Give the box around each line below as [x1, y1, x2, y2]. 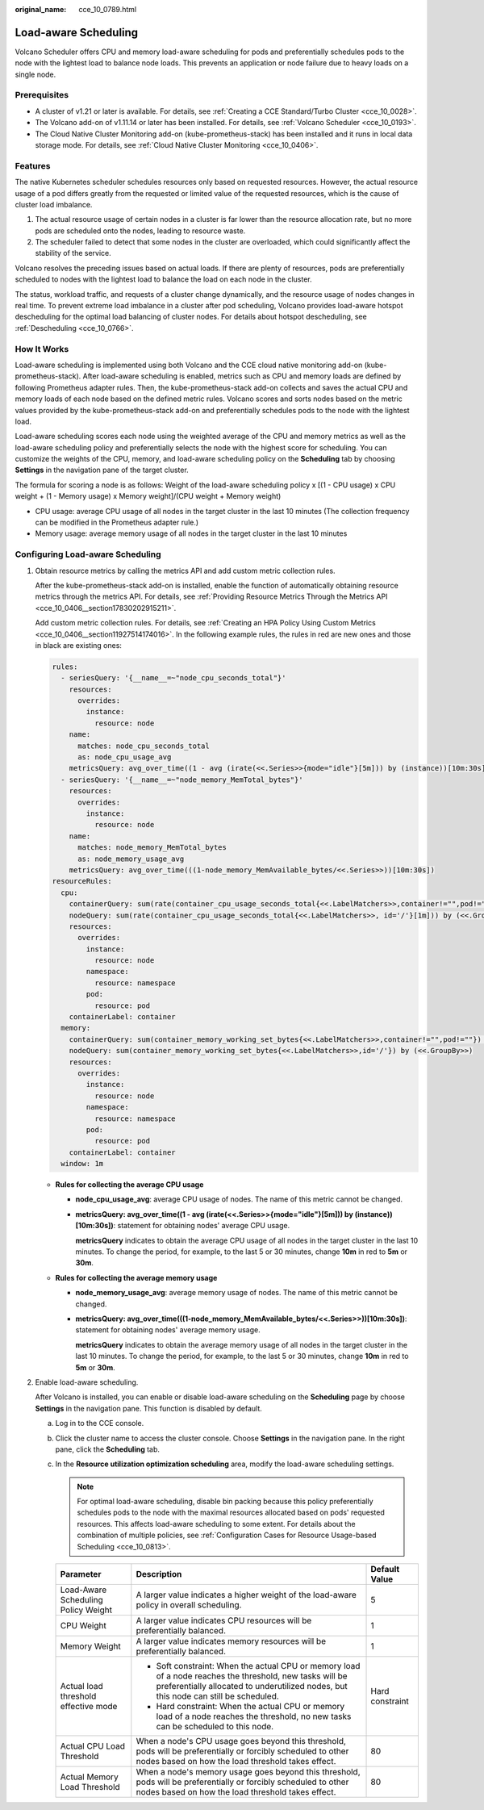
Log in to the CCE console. [55, 1419, 144, 1428]
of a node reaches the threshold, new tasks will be [156, 1670, 348, 1682]
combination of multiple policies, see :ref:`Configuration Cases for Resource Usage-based [77, 1530, 377, 1540]
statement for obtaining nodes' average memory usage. [75, 1325, 261, 1335]
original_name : [15, 5, 67, 14]
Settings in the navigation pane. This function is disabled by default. [35, 1403, 262, 1413]
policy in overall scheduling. [136, 1599, 242, 1611]
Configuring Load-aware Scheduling [15, 549, 161, 560]
